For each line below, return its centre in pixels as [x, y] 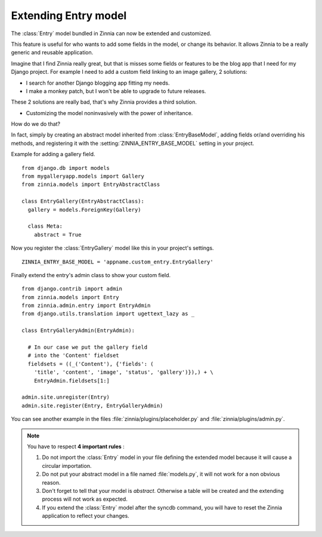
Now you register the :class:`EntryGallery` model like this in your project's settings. [112, 248]
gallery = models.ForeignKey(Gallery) [84, 209]
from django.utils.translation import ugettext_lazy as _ [108, 314]
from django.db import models [66, 168]
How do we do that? [36, 124]
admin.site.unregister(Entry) [66, 397]
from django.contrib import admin [72, 289]
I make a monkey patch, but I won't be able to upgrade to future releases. [116, 91]
